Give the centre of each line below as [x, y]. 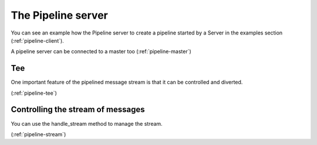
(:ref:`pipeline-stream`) [38, 134]
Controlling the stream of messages [78, 110]
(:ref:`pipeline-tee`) [34, 93]
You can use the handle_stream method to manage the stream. [87, 123]
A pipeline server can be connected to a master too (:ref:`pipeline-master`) [101, 51]
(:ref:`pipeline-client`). [37, 40]
